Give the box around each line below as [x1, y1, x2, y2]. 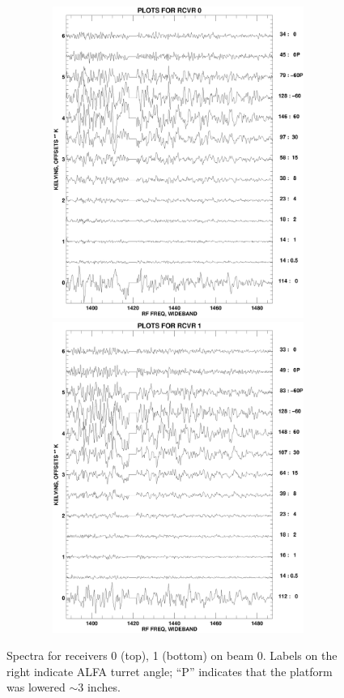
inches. [87, 679, 121, 696]
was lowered [6, 679, 66, 696]
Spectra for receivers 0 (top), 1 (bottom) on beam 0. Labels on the [6, 647, 338, 664]
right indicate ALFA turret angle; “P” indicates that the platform [6, 662, 333, 679]
